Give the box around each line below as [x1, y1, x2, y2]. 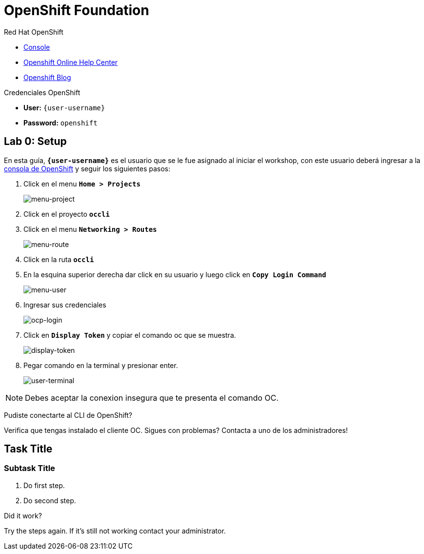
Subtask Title [4, 463, 55, 473]
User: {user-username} [23, 103, 105, 112]
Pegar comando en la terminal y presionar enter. [23, 361, 178, 369]
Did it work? [4, 511, 42, 520]
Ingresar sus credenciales [23, 300, 106, 309]
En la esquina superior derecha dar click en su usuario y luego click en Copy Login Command [23, 270, 326, 279]
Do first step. [23, 481, 65, 490]
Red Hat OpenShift [4, 27, 63, 36]
